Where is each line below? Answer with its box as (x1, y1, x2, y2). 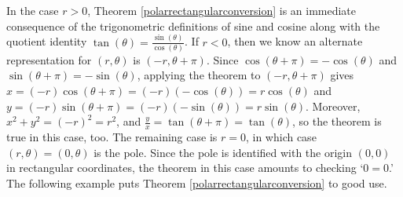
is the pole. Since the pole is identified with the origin (93, 144, 353, 160)
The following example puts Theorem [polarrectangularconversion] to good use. (6, 174, 387, 191)
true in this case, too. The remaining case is (6, 129, 218, 145)
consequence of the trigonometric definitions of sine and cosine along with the (6, 17, 380, 34)
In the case (6, 2, 59, 18)
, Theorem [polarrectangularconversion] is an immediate (87, 2, 357, 18)
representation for (6, 51, 92, 67)
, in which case (245, 129, 317, 145)
